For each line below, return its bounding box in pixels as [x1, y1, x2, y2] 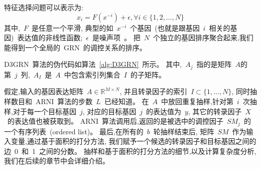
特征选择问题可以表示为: [4, 2, 83, 12]
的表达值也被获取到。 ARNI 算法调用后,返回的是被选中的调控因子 [7, 116, 223, 126]
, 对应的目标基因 [82, 106, 137, 116]
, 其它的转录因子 [188, 106, 242, 116]
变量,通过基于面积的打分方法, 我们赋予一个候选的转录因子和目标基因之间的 [11, 136, 256, 146]
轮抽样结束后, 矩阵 [153, 126, 214, 136]
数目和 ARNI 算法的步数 [11, 96, 93, 107]
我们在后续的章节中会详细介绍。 [4, 155, 109, 166]
